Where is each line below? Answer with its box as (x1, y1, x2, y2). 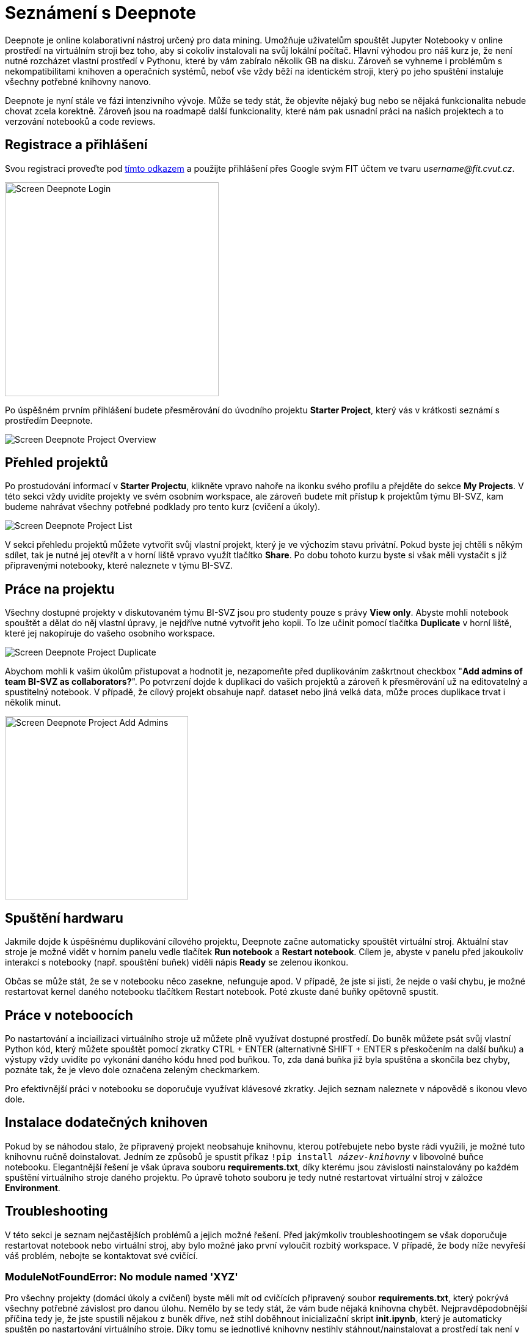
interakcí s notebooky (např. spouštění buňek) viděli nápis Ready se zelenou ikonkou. (5, 957, 349, 968)
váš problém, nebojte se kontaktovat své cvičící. (5, 1250, 199, 1261)
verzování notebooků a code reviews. (5, 116, 156, 127)
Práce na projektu (5, 581, 115, 597)
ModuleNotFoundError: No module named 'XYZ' (5, 1271, 238, 1283)
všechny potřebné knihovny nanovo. (5, 76, 151, 87)
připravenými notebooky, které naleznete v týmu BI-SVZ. (5, 560, 233, 571)
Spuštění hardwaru (5, 910, 123, 926)
